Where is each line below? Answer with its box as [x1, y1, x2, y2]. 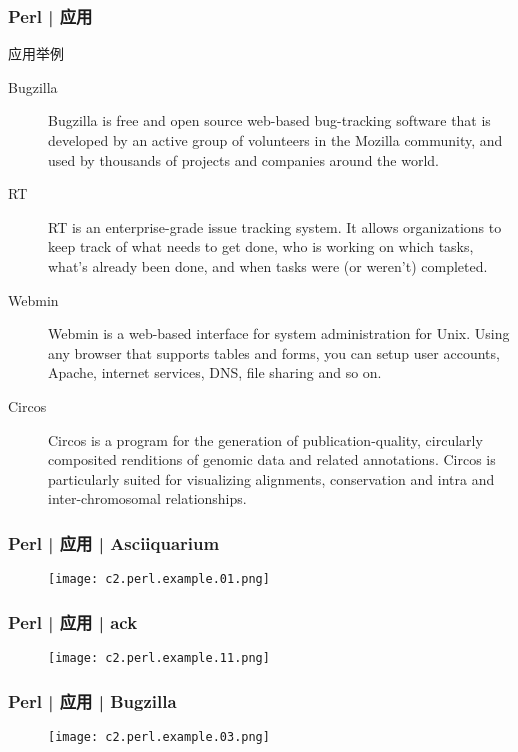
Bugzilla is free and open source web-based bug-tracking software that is [48, 110, 491, 131]
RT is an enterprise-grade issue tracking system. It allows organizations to [48, 216, 502, 237]
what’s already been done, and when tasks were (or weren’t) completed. [48, 255, 488, 276]
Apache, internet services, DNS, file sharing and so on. [48, 362, 382, 383]
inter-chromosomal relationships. [48, 488, 247, 509]
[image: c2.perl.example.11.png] [48, 651, 270, 665]
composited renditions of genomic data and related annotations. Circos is [48, 449, 496, 470]
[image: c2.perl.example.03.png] [48, 729, 270, 744]
